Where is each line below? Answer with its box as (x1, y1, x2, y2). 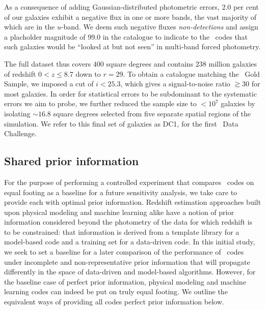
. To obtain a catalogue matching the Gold (123, 68, 260, 79)
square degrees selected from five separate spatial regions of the (53, 108, 251, 118)
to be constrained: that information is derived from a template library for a (4, 226, 240, 237)
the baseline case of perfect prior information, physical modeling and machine (4, 276, 246, 287)
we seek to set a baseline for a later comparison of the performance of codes (4, 246, 244, 257)
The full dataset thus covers (4, 58, 91, 69)
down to (75, 68, 101, 79)
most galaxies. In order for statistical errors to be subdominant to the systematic (4, 88, 257, 99)
